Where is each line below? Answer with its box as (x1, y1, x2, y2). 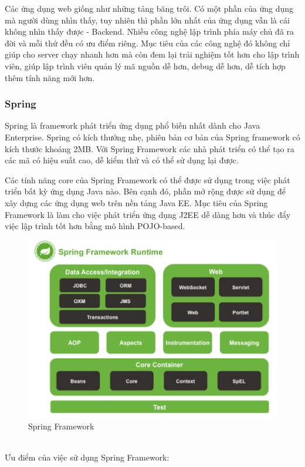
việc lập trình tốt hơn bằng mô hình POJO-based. (5, 220, 185, 232)
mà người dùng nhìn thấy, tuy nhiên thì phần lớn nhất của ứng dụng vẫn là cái (5, 14, 290, 26)
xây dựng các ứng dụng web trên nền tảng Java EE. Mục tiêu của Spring (5, 196, 268, 209)
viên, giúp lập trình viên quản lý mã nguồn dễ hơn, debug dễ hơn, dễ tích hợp (5, 59, 286, 72)
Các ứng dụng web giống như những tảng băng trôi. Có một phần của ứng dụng (5, 2, 294, 14)
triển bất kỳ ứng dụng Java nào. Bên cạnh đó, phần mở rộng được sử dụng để (5, 185, 286, 197)
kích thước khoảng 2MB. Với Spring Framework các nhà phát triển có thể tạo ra (5, 142, 294, 154)
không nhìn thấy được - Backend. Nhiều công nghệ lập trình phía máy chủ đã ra (5, 25, 294, 38)
